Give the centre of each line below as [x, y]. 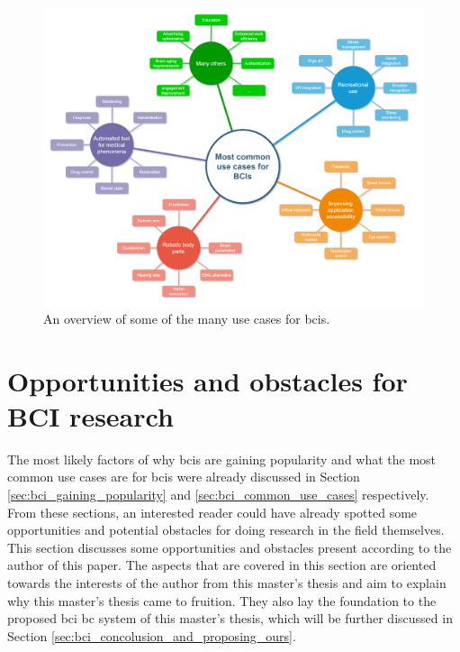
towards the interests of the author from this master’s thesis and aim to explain [227, 582]
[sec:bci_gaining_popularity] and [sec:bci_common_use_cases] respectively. [218, 494]
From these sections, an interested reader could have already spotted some [212, 512]
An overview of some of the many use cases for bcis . [187, 318]
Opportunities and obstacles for [207, 380]
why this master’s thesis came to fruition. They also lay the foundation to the [222, 600]
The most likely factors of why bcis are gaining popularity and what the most [222, 459]
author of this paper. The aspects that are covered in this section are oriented [222, 565]
